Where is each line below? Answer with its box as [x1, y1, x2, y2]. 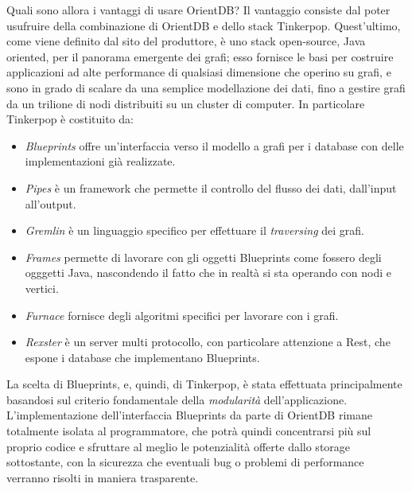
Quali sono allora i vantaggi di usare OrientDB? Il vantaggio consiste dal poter [6, 2, 391, 18]
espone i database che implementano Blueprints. [25, 349, 260, 365]
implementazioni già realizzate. [25, 153, 176, 170]
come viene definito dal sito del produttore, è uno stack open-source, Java [6, 33, 366, 49]
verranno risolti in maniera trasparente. [6, 469, 199, 485]
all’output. [25, 195, 76, 212]
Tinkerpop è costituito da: [6, 111, 134, 127]
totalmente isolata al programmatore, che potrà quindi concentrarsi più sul [6, 423, 371, 439]
